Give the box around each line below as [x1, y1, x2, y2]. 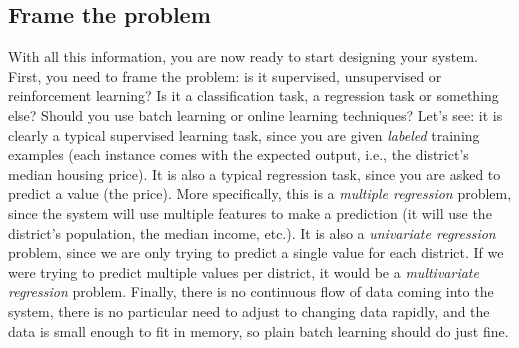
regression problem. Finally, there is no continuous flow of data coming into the [8, 281, 494, 302]
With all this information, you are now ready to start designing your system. [8, 46, 478, 67]
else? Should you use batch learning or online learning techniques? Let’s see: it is [8, 104, 503, 125]
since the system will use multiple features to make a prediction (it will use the [8, 202, 492, 223]
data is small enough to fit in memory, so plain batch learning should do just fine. [8, 320, 509, 341]
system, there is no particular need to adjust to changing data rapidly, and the [8, 300, 490, 321]
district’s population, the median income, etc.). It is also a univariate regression [8, 222, 496, 243]
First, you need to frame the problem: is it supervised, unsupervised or [8, 65, 442, 86]
